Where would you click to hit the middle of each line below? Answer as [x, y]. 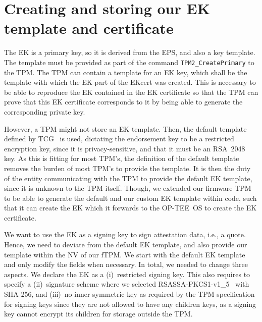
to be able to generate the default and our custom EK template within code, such [130, 198]
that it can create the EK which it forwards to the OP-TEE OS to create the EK [130, 208]
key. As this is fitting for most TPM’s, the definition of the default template [122, 158]
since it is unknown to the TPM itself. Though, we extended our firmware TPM [128, 188]
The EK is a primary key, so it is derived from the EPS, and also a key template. [130, 52]
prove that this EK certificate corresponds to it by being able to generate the [123, 102]
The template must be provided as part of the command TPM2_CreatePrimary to [129, 62]
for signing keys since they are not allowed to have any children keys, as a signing [130, 304]
